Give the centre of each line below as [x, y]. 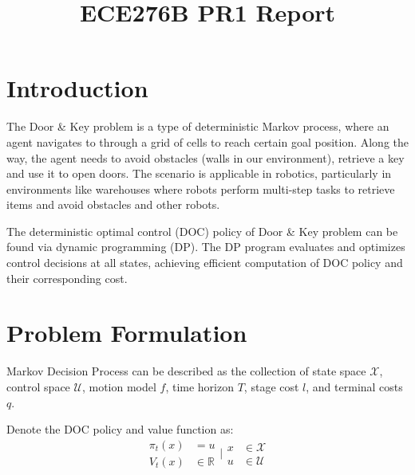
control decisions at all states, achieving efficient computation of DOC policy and [205, 263]
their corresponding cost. [67, 278]
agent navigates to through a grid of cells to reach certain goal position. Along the [207, 141]
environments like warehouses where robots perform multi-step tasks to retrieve [201, 188]
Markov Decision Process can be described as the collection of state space [186, 371]
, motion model [119, 386]
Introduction [77, 88]
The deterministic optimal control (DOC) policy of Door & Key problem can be [202, 231]
